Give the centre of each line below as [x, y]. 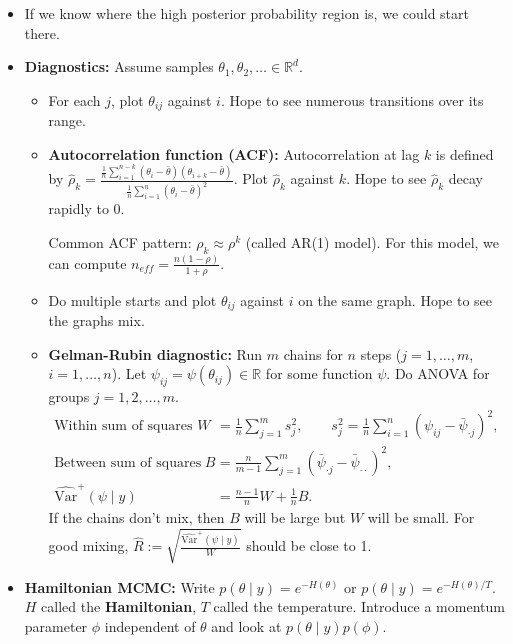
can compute [87, 262]
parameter [56, 625]
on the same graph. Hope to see [395, 299]
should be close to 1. [309, 545]
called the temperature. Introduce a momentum [359, 606]
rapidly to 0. [86, 208]
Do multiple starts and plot [132, 299]
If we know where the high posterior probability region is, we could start [246, 13]
